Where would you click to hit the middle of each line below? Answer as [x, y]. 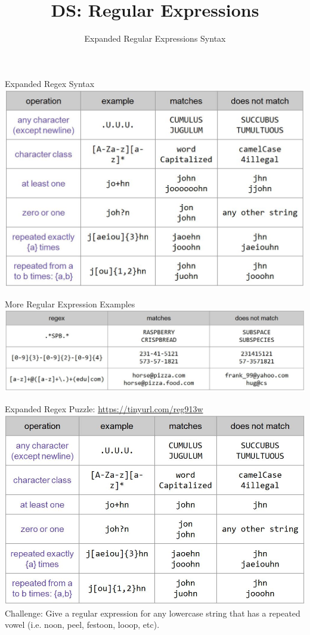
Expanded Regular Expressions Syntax [155, 38]
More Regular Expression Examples [70, 304]
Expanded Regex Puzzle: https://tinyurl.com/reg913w [104, 409]
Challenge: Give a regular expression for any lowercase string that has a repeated [153, 613]
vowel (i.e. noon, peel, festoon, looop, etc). [82, 625]
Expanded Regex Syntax [50, 83]
